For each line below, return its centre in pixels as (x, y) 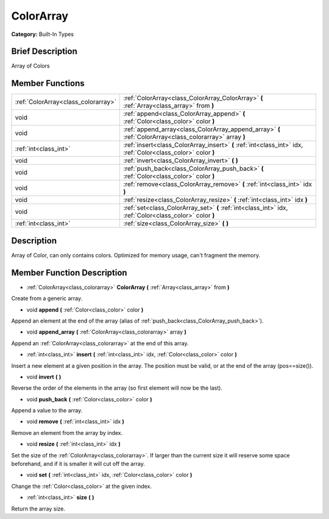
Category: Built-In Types (43, 34)
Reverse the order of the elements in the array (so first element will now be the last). (117, 388)
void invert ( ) (44, 377)
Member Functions (48, 83)
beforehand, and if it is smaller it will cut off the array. (78, 464)
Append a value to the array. (47, 410)
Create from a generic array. (47, 298)
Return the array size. (38, 509)
